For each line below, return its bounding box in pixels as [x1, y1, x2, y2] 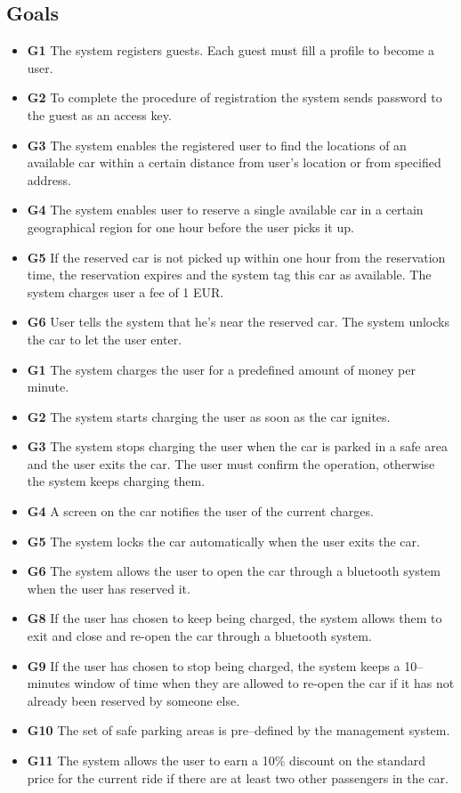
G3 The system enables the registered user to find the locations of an [27, 135, 407, 154]
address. [27, 170, 71, 189]
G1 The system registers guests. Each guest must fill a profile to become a [27, 41, 434, 60]
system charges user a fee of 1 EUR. [27, 282, 224, 301]
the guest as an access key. [27, 105, 172, 124]
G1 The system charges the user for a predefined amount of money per [27, 360, 416, 378]
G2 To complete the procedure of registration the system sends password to [27, 88, 442, 107]
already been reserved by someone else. [27, 691, 240, 709]
